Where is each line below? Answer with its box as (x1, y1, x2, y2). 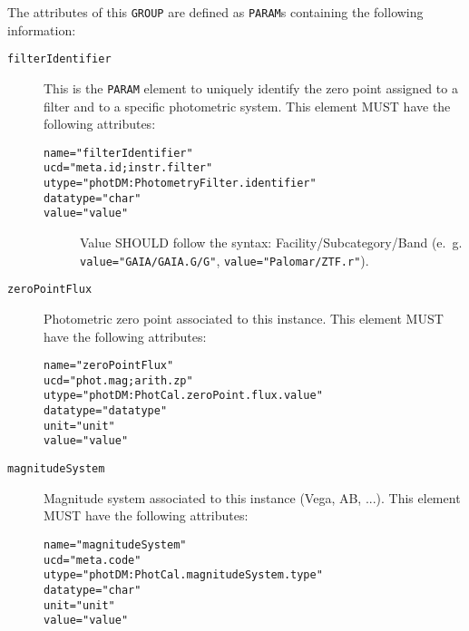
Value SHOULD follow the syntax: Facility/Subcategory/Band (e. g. (80, 233, 463, 252)
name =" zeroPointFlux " (44, 359, 174, 373)
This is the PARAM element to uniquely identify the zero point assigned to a (44, 78, 458, 97)
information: (7, 20, 76, 39)
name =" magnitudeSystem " (44, 538, 187, 551)
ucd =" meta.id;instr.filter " (44, 161, 213, 175)
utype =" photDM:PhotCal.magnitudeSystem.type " (44, 568, 323, 582)
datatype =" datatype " (44, 404, 168, 418)
